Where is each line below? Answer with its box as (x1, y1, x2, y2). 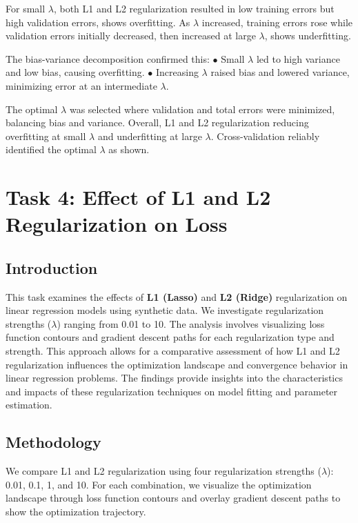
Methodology (6, 431, 101, 453)
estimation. (6, 397, 52, 412)
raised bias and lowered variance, (210, 65, 350, 79)
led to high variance (256, 51, 340, 66)
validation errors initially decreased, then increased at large (6, 28, 256, 43)
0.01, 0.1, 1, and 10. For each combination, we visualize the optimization (6, 477, 312, 491)
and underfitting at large (97, 128, 202, 143)
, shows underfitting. (264, 28, 351, 43)
